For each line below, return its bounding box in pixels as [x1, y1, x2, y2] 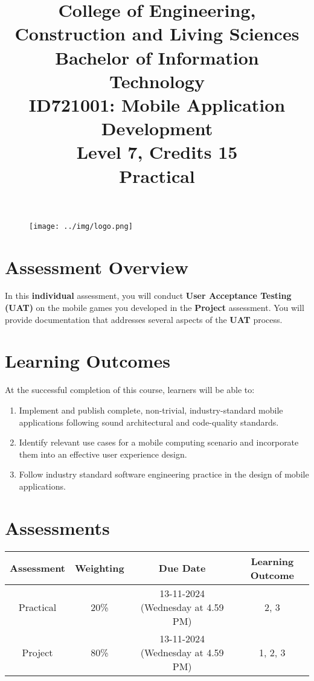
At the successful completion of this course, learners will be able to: [5, 383, 255, 396]
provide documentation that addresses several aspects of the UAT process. [5, 313, 283, 325]
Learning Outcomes [5, 348, 170, 373]
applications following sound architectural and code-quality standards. [19, 415, 279, 428]
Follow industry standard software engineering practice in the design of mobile [19, 468, 309, 481]
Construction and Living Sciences [14, 21, 300, 46]
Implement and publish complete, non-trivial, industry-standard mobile [19, 403, 283, 416]
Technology [109, 68, 205, 93]
